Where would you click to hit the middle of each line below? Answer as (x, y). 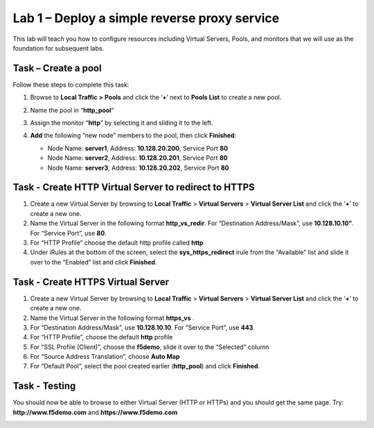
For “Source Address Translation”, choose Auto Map (105, 357)
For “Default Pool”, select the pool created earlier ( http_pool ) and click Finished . (145, 366)
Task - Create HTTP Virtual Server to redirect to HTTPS (134, 187)
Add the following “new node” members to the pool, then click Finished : (133, 136)
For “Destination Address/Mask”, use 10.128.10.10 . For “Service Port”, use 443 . (143, 327)
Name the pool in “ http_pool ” (72, 110)
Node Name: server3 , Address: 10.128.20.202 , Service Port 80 (138, 168)
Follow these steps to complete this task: (71, 84)
